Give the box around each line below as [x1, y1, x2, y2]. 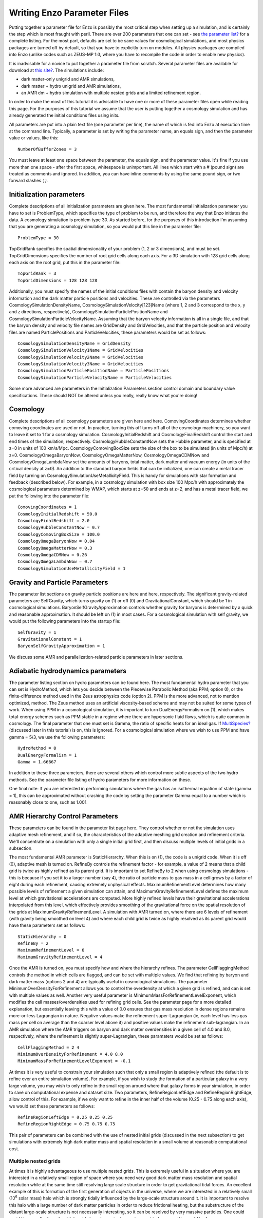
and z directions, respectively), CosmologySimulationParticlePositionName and [9, 309, 168, 315]
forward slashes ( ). [9, 178, 48, 184]
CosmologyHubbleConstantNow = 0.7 [18, 525, 100, 531]
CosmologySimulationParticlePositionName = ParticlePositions [18, 368, 169, 374]
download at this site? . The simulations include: [9, 67, 104, 73]
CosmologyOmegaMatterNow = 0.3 [18, 545, 93, 551]
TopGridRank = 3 [18, 271, 56, 276]
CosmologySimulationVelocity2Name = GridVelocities [18, 354, 144, 360]
